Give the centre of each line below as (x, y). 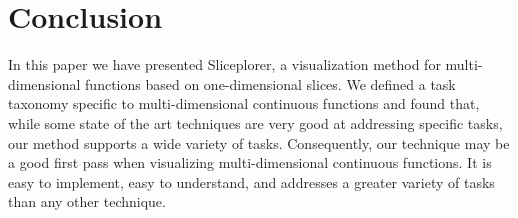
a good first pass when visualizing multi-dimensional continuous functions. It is (250, 162)
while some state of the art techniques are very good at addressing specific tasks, (255, 122)
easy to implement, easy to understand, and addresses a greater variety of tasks (251, 181)
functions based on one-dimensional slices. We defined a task (270, 83)
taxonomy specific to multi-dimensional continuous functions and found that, (244, 103)
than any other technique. (87, 201)
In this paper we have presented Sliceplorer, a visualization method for (224, 64)
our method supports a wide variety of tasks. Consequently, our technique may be (259, 142)
